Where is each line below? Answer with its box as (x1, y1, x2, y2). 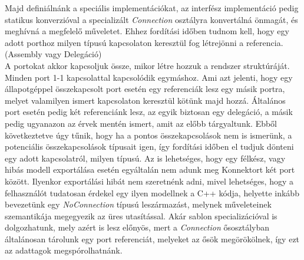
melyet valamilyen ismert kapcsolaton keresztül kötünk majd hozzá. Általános (5, 94, 286, 106)
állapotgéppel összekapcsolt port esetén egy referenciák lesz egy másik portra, (5, 83, 285, 95)
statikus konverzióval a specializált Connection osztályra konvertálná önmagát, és (5, 13, 298, 25)
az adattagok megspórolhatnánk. (5, 244, 123, 256)
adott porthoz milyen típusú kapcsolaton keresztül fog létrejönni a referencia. (5, 36, 283, 48)
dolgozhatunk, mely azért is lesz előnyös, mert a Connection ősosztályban (5, 221, 270, 233)
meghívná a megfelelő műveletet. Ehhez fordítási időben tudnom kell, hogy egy (5, 25, 289, 37)
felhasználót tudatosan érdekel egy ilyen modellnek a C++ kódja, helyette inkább (5, 186, 299, 199)
